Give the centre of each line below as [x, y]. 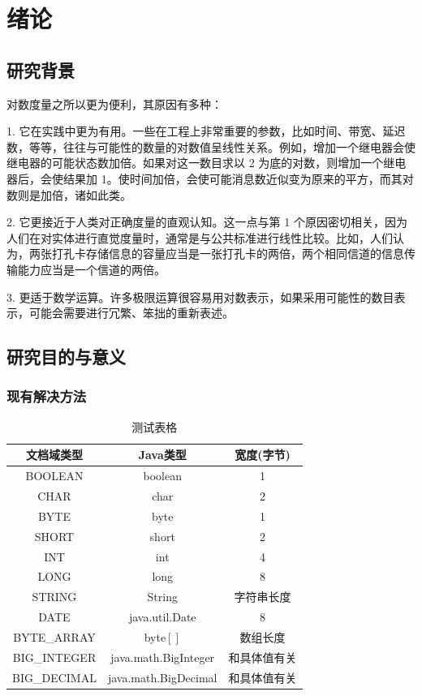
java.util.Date [162, 617]
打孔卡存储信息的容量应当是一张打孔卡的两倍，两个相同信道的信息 [228, 253]
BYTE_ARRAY [54, 636]
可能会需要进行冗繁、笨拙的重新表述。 [131, 313]
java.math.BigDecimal [162, 677]
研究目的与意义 [66, 357]
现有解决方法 [47, 396]
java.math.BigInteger [163, 657]
